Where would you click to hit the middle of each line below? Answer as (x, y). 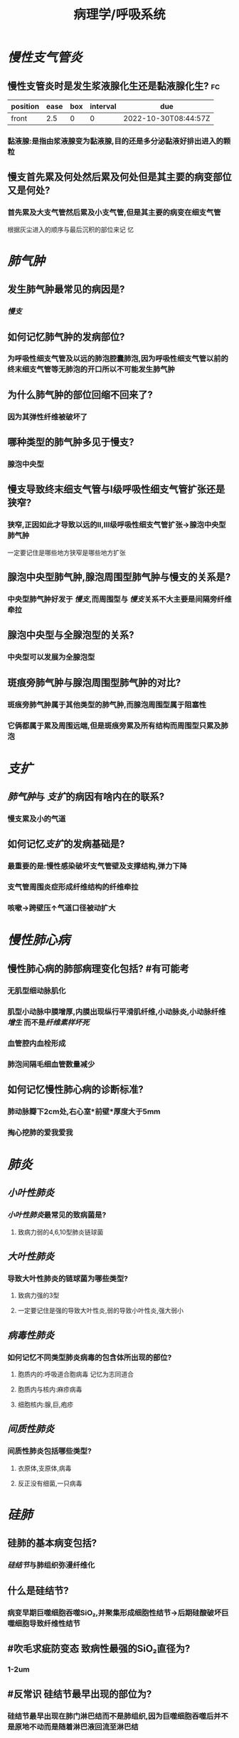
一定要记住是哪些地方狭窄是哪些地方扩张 (67, 552)
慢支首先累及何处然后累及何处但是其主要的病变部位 (119, 177)
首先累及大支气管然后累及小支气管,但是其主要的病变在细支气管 (114, 212)
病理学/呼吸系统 (119, 15)
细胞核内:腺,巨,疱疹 (45, 1404)
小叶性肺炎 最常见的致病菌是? (57, 1215)
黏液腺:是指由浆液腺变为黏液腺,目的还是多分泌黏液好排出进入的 (116, 141)
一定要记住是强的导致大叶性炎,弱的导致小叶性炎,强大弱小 (100, 1311)
